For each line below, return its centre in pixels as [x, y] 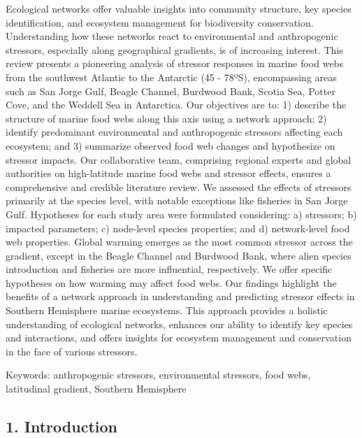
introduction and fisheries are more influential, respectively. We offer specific [169, 269]
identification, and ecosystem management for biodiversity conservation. [160, 22]
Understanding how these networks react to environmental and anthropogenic [172, 36]
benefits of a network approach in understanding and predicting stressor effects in [180, 296]
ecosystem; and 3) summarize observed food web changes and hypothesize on [171, 145]
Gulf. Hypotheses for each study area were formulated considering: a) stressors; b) [181, 214]
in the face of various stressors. [72, 351]
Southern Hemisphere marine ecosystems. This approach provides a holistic [167, 310]
